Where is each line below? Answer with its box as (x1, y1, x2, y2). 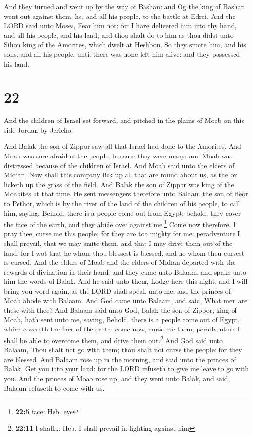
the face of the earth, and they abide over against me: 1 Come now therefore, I (4, 218, 236, 229)
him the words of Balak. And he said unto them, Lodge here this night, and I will (4, 276, 248, 286)
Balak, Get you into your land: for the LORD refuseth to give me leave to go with (4, 364, 249, 374)
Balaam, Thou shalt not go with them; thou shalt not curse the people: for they (4, 345, 242, 355)
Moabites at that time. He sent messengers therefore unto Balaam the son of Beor (4, 189, 248, 199)
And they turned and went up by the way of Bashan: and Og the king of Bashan (4, 1, 245, 11)
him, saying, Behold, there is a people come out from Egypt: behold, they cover (4, 208, 241, 218)
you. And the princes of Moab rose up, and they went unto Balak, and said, (4, 373, 230, 384)
